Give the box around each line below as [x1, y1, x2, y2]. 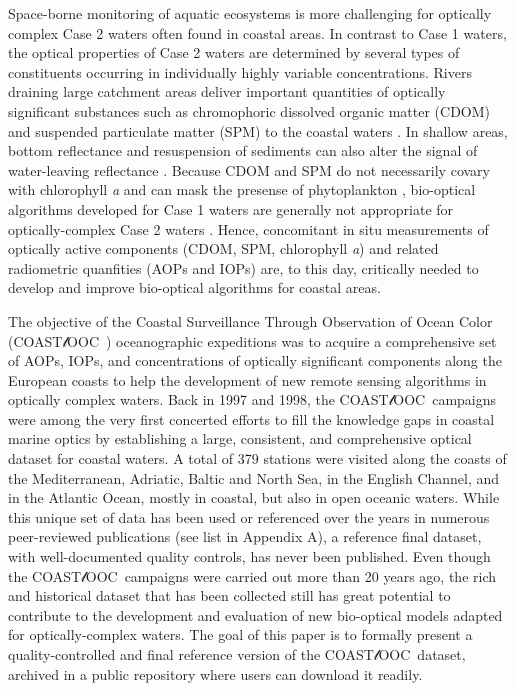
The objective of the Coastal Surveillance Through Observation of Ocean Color [8, 310, 493, 331]
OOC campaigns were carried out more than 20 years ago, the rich [85, 565, 497, 586]
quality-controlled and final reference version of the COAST [8, 644, 374, 664]
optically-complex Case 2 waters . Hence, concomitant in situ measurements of [8, 218, 489, 239]
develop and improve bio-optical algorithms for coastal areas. [8, 277, 381, 298]
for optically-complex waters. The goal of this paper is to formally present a [8, 624, 473, 645]
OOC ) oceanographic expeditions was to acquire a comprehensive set [67, 330, 497, 351]
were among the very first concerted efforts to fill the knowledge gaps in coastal [8, 408, 495, 429]
